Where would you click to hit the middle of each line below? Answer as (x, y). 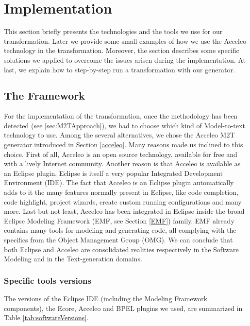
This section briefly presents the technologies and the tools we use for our (113, 31)
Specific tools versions (48, 280)
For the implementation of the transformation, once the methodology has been (121, 116)
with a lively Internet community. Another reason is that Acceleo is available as (122, 163)
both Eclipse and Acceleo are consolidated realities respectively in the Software (121, 249)
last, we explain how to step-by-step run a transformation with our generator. (119, 69)
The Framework (44, 95)
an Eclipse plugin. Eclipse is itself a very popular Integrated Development (113, 173)
